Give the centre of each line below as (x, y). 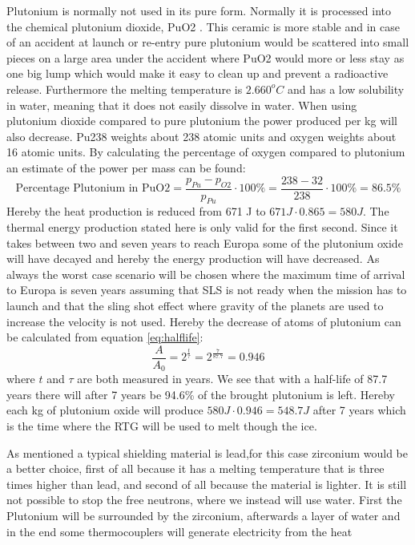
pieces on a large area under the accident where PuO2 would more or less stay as (205, 57)
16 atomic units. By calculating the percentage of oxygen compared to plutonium (206, 152)
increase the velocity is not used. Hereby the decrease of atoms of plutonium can (204, 321)
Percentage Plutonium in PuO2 (93, 188)
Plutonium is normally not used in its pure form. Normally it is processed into (199, 10)
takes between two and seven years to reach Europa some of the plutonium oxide (205, 242)
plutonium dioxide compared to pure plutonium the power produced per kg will (202, 121)
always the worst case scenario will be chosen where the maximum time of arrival (206, 274)
